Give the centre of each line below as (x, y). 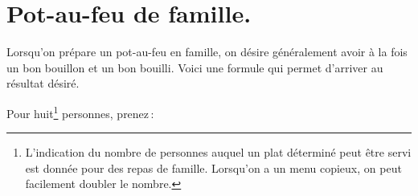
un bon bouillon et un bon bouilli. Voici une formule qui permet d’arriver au (195, 67)
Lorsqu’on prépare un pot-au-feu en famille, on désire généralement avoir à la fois (207, 52)
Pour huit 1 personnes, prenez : (80, 112)
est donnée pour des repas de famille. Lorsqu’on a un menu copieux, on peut (213, 167)
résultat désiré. (43, 83)
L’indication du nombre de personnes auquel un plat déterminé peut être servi (218, 152)
